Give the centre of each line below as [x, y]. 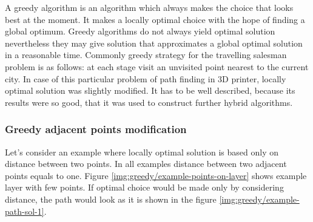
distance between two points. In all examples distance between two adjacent [146, 164]
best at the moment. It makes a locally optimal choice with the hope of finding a [155, 19]
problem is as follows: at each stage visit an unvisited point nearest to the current [157, 66]
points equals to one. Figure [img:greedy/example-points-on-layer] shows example [156, 175]
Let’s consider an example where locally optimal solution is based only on [142, 152]
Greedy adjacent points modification [96, 129]
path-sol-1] [25, 211]
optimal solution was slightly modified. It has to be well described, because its [150, 90]
